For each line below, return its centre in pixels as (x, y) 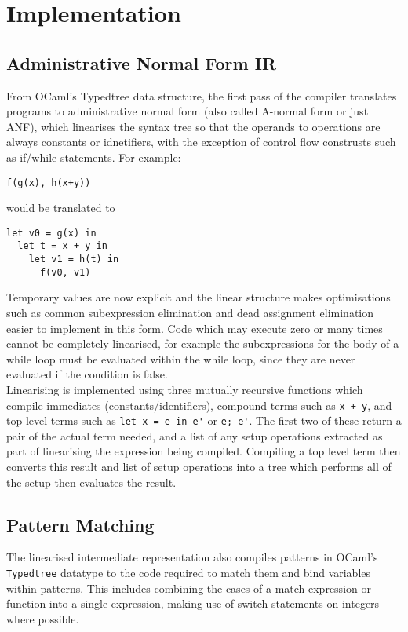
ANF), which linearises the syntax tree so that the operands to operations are (193, 126)
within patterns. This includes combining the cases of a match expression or (189, 588)
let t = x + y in (62, 246)
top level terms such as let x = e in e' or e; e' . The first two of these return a (204, 420)
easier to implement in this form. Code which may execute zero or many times (195, 328)
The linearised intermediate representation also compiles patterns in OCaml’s (192, 557)
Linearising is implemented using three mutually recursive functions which (185, 389)
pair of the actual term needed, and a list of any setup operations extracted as (195, 435)
